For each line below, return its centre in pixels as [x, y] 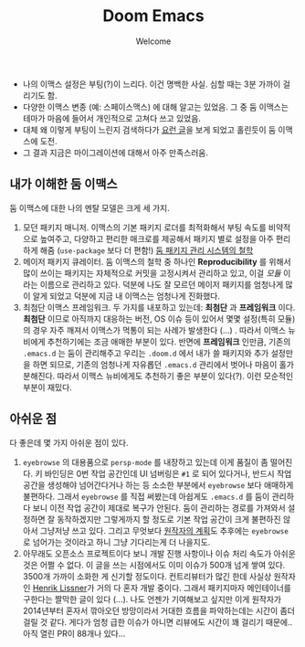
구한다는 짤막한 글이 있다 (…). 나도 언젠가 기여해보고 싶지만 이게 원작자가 [152, 599]
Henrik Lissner [60, 588]
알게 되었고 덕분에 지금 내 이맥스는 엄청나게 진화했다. [126, 296]
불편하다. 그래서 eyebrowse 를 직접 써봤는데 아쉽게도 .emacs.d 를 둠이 [146, 496]
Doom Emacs [153, 16]
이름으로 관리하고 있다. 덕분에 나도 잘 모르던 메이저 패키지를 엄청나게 [162, 284]
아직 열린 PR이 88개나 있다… [74, 633]
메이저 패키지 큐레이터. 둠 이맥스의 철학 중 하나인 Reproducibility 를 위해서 [157, 261]
